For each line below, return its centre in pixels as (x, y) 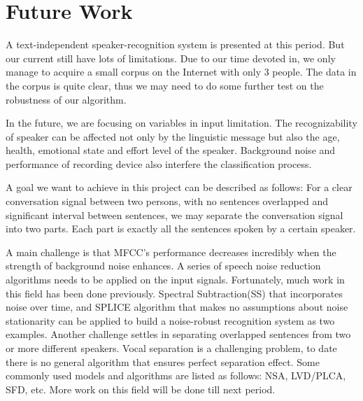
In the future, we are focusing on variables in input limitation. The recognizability (181, 123)
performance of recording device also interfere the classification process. (159, 163)
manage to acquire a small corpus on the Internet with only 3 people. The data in (181, 72)
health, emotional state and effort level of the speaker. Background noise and (171, 150)
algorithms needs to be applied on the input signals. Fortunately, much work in (175, 280)
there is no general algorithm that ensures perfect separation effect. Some (163, 361)
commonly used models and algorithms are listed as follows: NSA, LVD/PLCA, (176, 375)
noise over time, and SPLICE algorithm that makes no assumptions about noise (177, 307)
